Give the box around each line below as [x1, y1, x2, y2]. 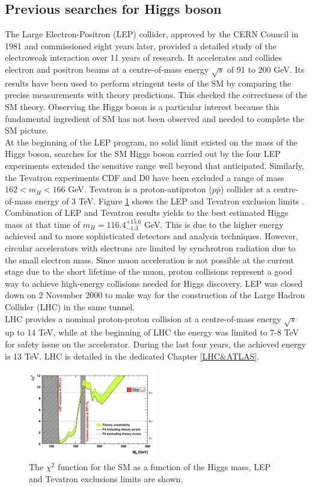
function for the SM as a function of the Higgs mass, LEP [57, 460, 271, 473]
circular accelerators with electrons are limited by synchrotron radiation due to [5, 242, 296, 254]
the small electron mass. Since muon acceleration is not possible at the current [5, 253, 294, 266]
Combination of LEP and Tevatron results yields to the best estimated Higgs [5, 206, 289, 219]
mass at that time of [5, 218, 80, 230]
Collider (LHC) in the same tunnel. [5, 301, 135, 313]
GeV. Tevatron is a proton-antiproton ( [68, 183, 212, 195]
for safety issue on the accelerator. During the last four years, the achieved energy [5, 337, 306, 350]
